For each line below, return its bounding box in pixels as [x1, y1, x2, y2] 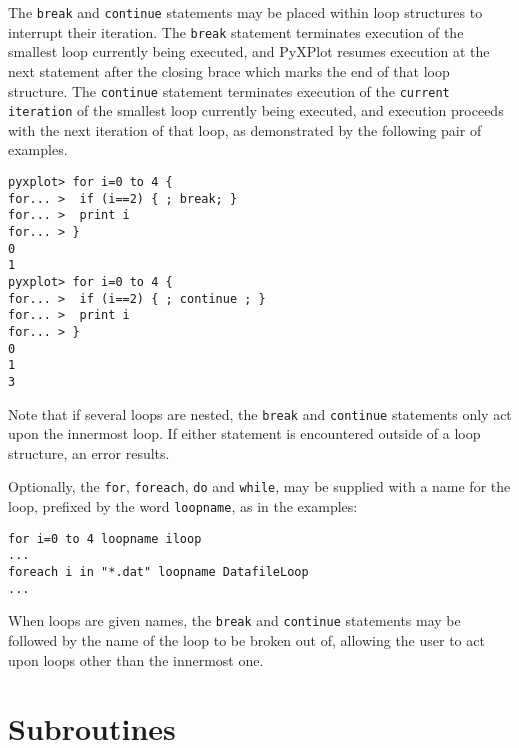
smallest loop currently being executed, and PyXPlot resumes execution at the [8, 41, 490, 62]
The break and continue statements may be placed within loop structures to [8, 2, 483, 22]
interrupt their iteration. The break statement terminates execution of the [8, 21, 464, 42]
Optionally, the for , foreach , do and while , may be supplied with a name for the [8, 476, 511, 497]
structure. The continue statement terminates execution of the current [8, 80, 450, 101]
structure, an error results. [8, 442, 170, 463]
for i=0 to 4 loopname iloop [8, 531, 202, 546]
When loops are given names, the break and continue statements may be [8, 610, 461, 631]
